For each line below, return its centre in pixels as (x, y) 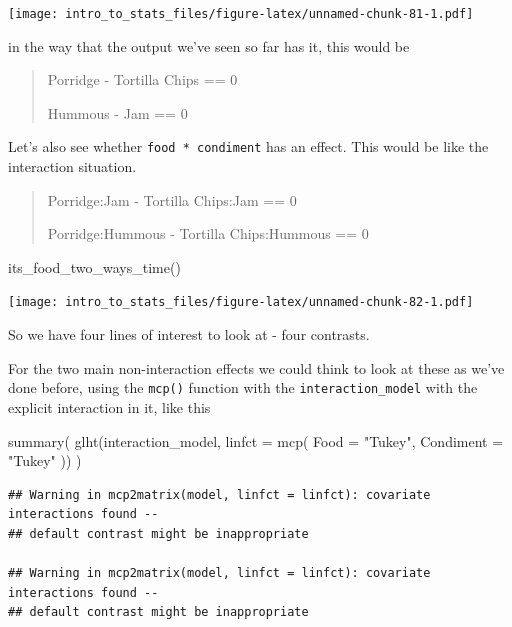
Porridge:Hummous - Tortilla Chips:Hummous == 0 (208, 233)
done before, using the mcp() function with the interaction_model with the (243, 387)
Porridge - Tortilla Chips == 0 (142, 79)
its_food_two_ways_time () (94, 266)
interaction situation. (72, 166)
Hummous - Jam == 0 (117, 112)
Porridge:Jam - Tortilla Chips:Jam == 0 (172, 199)
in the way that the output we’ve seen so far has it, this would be (209, 45)
